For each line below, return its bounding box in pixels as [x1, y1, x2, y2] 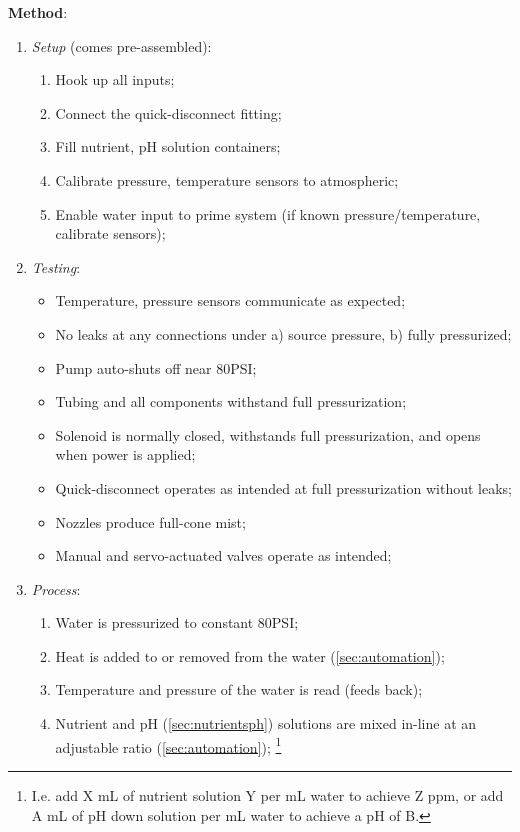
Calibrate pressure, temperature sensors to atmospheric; [55, 169, 399, 190]
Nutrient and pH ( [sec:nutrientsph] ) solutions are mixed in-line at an [55, 713, 477, 734]
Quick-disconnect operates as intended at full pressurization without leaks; [55, 477, 512, 498]
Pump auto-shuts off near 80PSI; [55, 357, 257, 378]
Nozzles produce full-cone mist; [55, 511, 246, 532]
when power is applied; [55, 444, 196, 465]
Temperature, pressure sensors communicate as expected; [55, 290, 406, 311]
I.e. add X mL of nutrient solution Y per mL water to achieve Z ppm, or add [31, 784, 504, 805]
